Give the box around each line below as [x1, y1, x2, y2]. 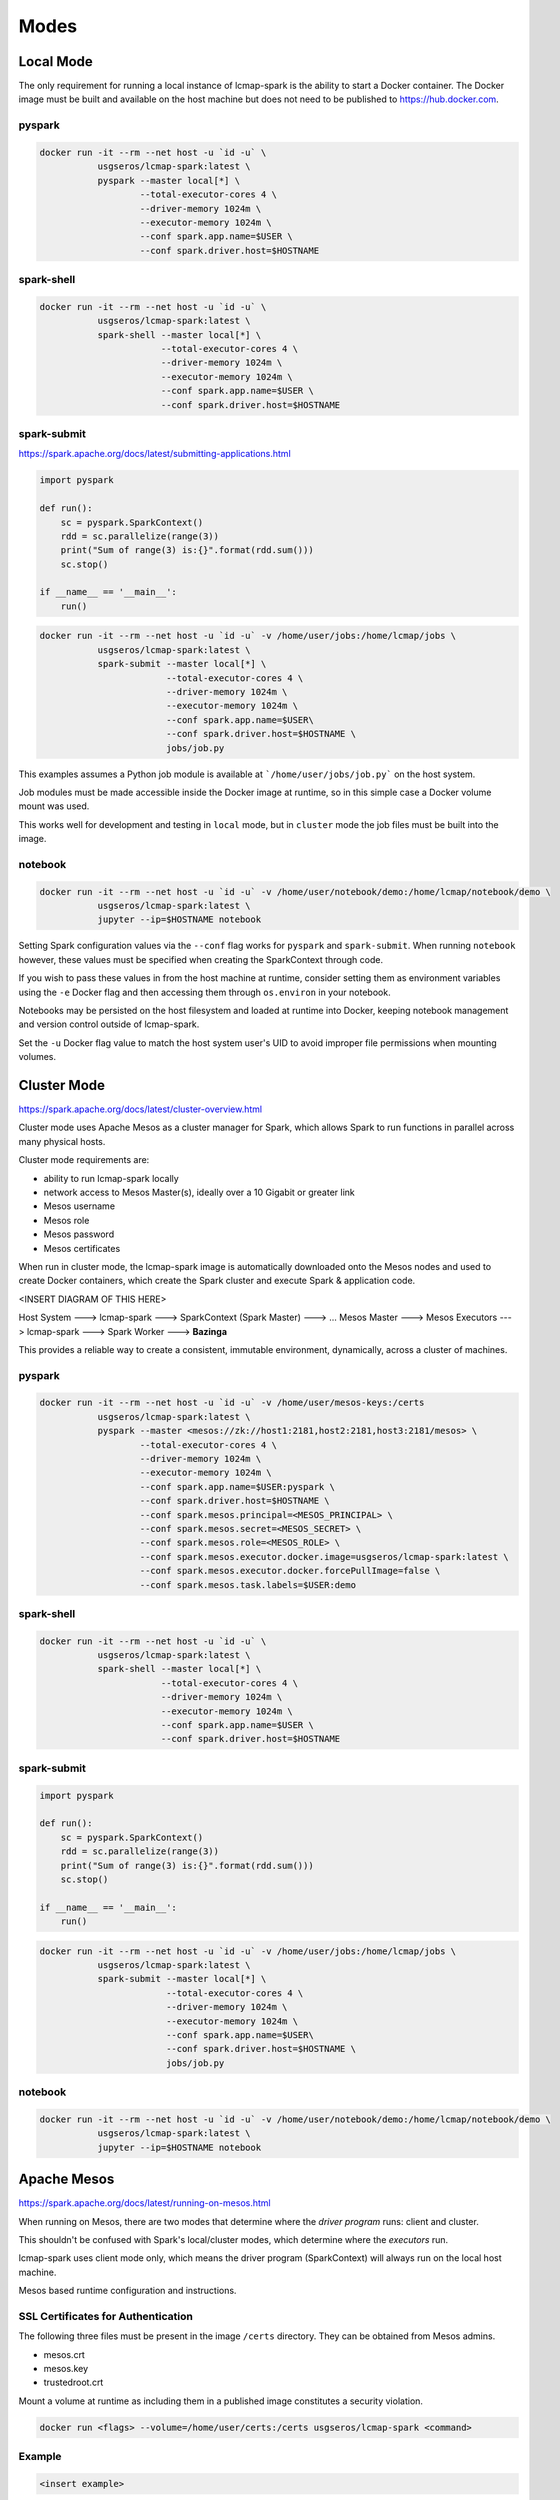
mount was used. [18, 800, 90, 812]
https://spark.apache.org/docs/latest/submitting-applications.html [18, 448, 292, 460]
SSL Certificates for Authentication [18, 2309, 194, 2323]
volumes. [18, 1051, 57, 1063]
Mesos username [43, 1200, 115, 1212]
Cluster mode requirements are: [18, 1154, 150, 1166]
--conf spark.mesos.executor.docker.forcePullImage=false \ [139, 1565, 441, 1577]
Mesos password [43, 1228, 115, 1240]
